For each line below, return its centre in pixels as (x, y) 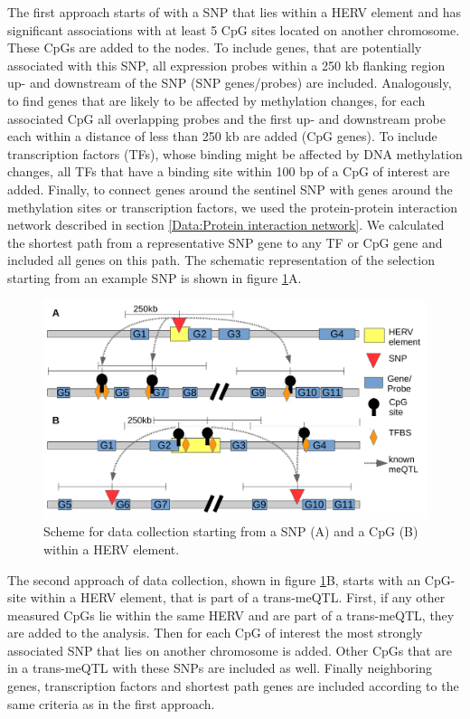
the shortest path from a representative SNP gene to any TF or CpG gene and (225, 242)
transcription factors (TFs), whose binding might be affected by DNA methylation (235, 153)
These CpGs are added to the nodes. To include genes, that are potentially (215, 47)
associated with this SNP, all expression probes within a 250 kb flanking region (226, 65)
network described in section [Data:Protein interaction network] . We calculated (226, 225)
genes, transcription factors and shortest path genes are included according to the (233, 686)
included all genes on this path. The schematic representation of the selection (221, 260)
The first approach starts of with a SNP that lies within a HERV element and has (234, 12)
